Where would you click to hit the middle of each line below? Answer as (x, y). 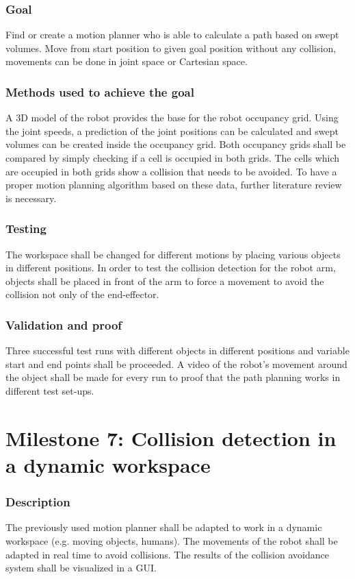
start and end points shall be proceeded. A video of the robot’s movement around (176, 364)
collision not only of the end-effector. (82, 294)
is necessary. (31, 198)
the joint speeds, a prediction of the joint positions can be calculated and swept (172, 131)
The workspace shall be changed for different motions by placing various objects (173, 254)
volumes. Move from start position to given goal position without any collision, (171, 48)
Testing (26, 229)
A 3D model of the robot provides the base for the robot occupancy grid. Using (172, 118)
